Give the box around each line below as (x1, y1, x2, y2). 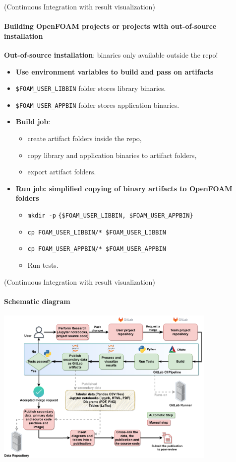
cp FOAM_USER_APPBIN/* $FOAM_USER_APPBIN (27, 245, 166, 253)
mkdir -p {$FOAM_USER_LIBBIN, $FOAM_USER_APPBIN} (27, 212, 193, 220)
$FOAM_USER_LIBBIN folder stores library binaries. (15, 83, 166, 93)
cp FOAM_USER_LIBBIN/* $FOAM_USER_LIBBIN (27, 229, 166, 236)
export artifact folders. (27, 166, 96, 177)
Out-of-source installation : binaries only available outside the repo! (4, 49, 218, 60)
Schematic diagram (4, 296, 70, 306)
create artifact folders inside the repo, (27, 133, 142, 144)
